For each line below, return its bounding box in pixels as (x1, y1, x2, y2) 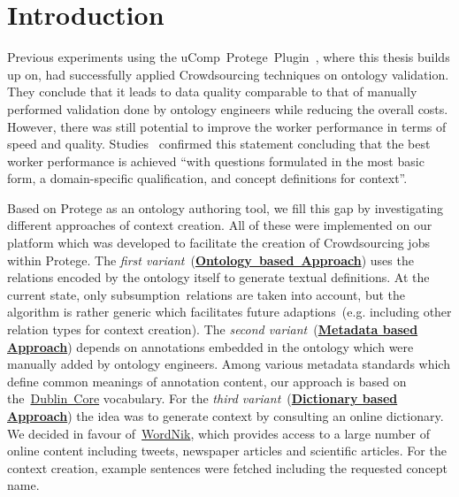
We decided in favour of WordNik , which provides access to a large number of (7, 424, 430, 442)
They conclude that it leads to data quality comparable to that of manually (7, 82, 417, 101)
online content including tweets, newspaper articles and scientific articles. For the (7, 441, 447, 460)
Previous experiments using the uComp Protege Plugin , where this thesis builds (7, 48, 450, 66)
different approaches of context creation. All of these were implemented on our (7, 216, 432, 234)
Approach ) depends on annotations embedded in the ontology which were (7, 337, 414, 356)
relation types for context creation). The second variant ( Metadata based (7, 320, 418, 339)
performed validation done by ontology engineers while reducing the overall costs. (7, 99, 448, 118)
